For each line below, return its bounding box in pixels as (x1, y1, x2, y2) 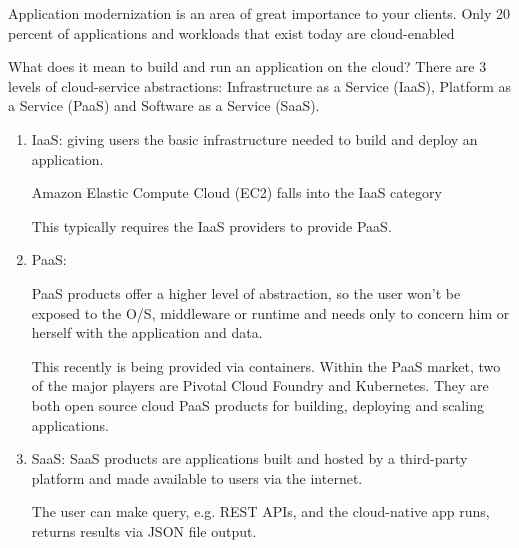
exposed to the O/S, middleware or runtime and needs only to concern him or (31, 302, 510, 323)
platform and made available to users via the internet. (31, 467, 363, 488)
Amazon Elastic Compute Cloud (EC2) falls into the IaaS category (31, 182, 442, 203)
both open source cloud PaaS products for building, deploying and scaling (31, 394, 484, 415)
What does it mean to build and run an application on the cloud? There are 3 (8, 56, 487, 77)
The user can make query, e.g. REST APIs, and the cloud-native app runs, (31, 501, 490, 522)
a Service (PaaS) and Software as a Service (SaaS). (8, 95, 320, 116)
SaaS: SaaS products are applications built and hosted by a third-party (31, 448, 468, 469)
